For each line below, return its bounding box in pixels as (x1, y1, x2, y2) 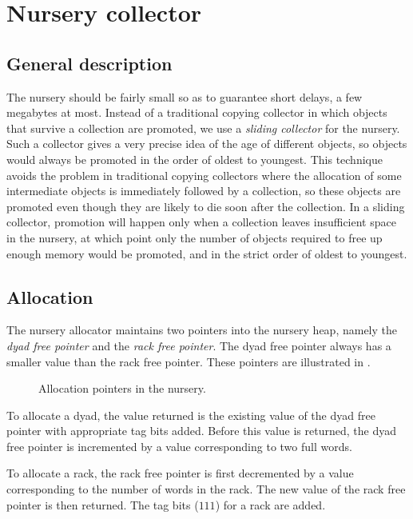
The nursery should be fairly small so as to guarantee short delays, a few (6, 88, 363, 105)
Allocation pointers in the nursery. (38, 380, 206, 397)
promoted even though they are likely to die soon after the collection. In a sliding (6, 198, 405, 214)
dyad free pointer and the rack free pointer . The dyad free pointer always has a (6, 337, 391, 353)
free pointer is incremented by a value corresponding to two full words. (6, 437, 352, 454)
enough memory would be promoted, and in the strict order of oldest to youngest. (6, 245, 407, 261)
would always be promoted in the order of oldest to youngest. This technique (6, 150, 383, 167)
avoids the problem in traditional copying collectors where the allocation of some (6, 166, 402, 183)
